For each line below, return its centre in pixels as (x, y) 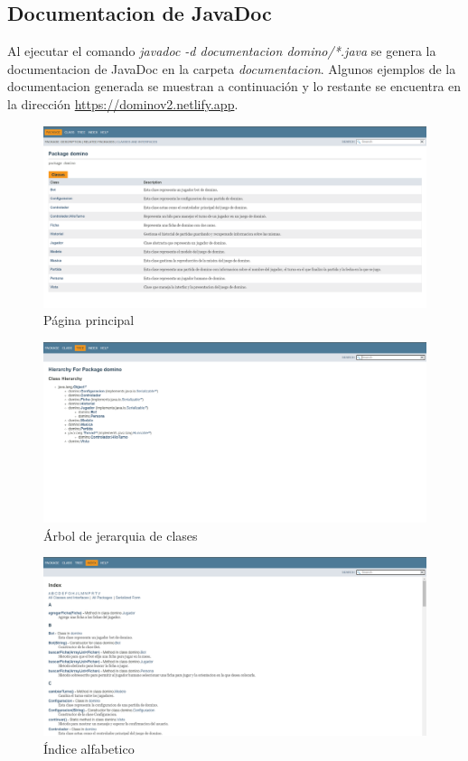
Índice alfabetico (89, 748)
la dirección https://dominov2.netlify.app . (123, 103)
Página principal (89, 320)
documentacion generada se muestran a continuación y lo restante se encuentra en (234, 86)
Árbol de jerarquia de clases (121, 535)
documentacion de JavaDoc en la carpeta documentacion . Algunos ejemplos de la (232, 68)
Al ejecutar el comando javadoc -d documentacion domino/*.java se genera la (222, 51)
